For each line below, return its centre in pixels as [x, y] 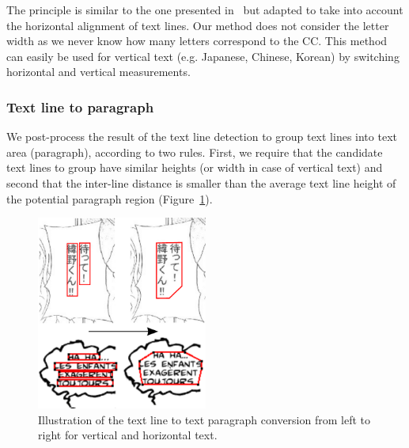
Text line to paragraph [80, 106]
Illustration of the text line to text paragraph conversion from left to [204, 419]
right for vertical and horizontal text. [128, 435]
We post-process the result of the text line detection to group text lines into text [202, 137]
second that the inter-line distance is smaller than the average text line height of [201, 182]
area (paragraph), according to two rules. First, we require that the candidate [195, 152]
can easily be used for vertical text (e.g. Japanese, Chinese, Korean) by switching [203, 56]
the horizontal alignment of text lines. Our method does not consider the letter [198, 25]
